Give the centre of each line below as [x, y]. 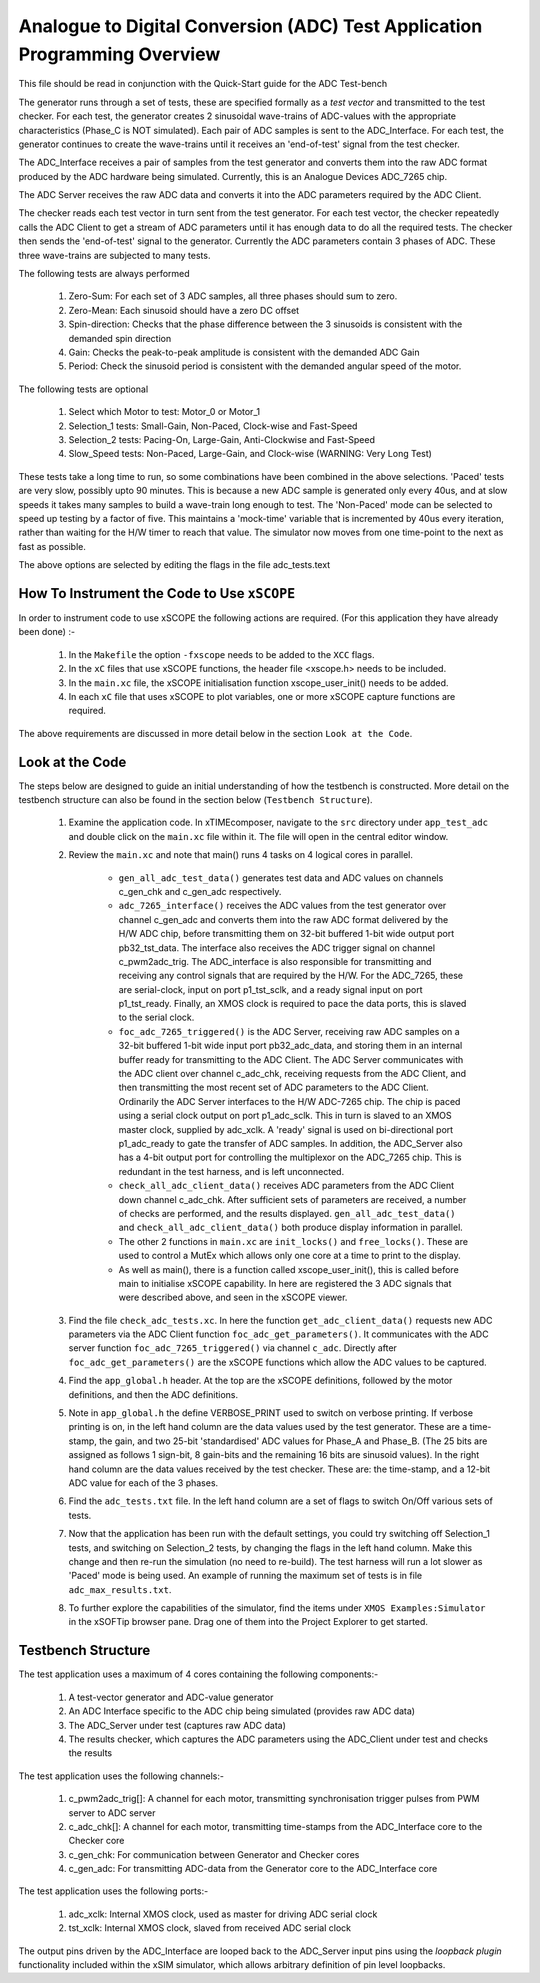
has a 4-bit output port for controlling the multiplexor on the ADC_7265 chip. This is [290, 1157]
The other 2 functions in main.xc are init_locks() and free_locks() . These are [293, 1241]
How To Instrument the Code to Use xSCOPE [157, 593]
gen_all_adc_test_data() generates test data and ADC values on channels [281, 877]
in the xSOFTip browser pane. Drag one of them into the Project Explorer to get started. [248, 1622]
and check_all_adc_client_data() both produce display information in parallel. [291, 1227]
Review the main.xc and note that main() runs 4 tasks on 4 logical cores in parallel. [241, 855]
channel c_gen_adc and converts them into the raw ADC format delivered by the [283, 919]
